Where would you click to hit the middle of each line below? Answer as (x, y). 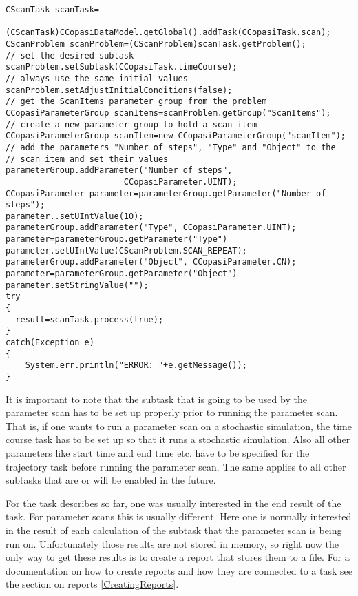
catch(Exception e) (50, 343)
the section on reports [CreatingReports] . (92, 584)
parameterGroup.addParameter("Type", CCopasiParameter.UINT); (151, 228)
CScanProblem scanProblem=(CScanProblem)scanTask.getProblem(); (156, 44)
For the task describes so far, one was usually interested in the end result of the (173, 503)
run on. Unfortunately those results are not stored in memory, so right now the (172, 543)
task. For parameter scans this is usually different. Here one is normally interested (179, 516)
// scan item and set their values (87, 159)
